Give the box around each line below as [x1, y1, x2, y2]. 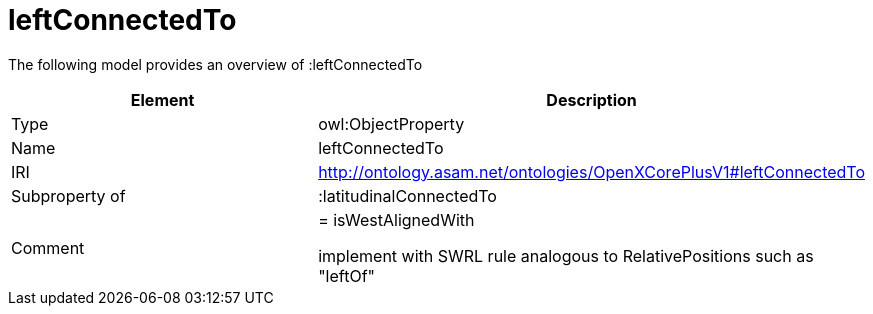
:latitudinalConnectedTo [318, 185, 497, 206]
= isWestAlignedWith [318, 209, 475, 230]
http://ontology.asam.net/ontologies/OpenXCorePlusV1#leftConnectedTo [318, 161, 865, 182]
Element [130, 89, 195, 110]
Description [546, 89, 637, 110]
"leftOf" [318, 265, 376, 286]
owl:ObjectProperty [318, 113, 465, 134]
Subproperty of [11, 185, 126, 206]
